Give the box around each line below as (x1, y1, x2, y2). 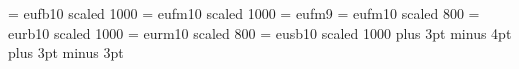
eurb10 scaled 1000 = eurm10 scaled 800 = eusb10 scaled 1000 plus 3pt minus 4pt (8, 22, 512, 43)
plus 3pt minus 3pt (8, 42, 124, 63)
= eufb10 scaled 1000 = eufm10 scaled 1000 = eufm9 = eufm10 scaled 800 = (8, 3, 480, 23)
